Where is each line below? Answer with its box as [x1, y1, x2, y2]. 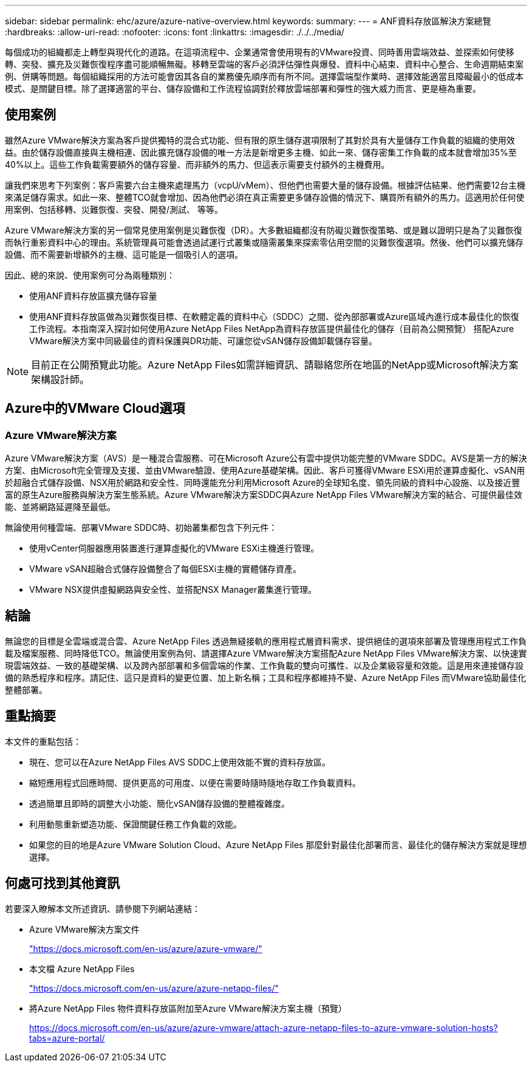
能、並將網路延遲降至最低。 [5, 502, 115, 513]
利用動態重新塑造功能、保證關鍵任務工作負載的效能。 [29, 818, 242, 829]
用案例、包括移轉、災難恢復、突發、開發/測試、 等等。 [5, 204, 223, 215]
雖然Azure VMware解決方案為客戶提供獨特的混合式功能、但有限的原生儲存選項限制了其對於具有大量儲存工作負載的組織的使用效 [5, 134, 515, 145]
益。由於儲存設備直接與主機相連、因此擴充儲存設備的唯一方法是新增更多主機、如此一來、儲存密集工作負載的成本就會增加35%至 [5, 147, 517, 157]
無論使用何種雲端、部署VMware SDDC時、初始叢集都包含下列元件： [5, 522, 278, 533]
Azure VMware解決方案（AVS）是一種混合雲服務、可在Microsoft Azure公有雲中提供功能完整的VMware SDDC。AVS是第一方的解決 [5, 453, 527, 464]
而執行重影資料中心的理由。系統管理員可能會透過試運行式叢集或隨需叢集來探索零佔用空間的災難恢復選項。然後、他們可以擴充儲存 [5, 237, 523, 247]
